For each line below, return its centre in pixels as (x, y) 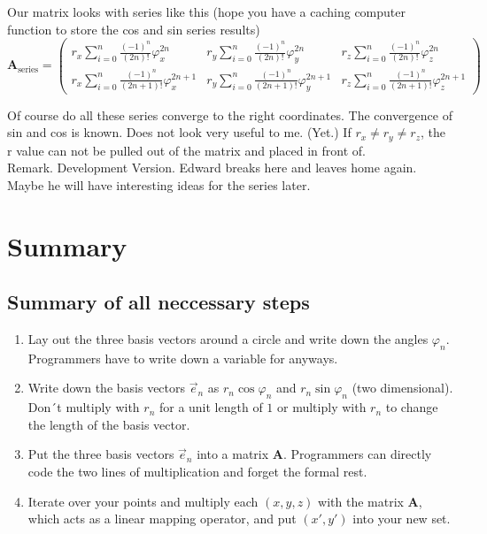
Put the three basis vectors (101, 454)
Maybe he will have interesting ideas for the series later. (159, 184)
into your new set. (402, 519)
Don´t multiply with (84, 407)
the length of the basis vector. (109, 424)
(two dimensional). (402, 388)
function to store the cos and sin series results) (134, 29)
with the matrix (361, 501)
